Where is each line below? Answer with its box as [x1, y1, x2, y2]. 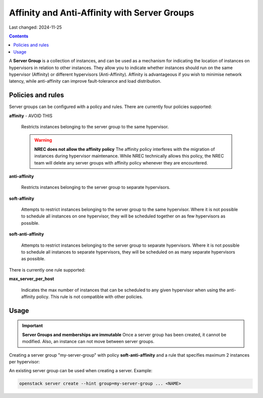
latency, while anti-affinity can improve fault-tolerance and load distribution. [9, 78, 162, 84]
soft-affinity [9, 195, 34, 201]
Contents [9, 33, 29, 39]
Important [22, 323, 43, 328]
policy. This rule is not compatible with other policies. [36, 294, 143, 299]
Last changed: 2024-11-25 [9, 24, 62, 30]
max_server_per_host [9, 276, 55, 282]
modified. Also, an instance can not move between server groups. [22, 339, 154, 344]
